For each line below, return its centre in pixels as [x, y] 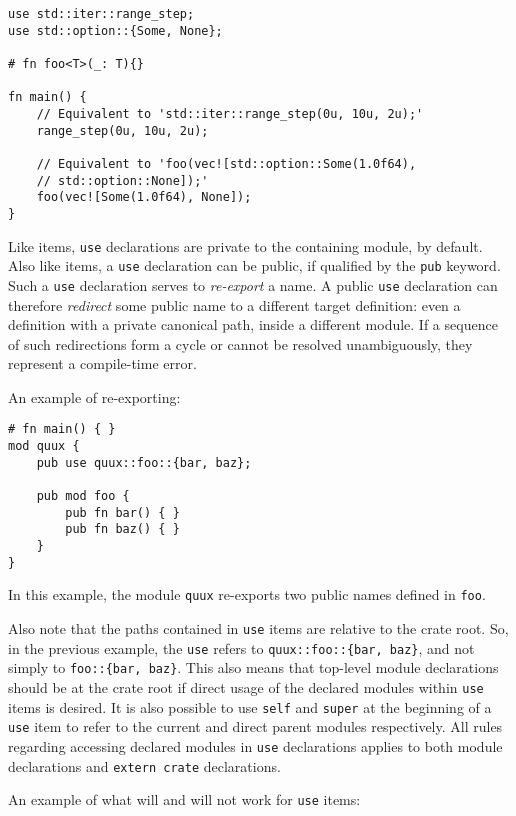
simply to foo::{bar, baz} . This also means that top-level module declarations [253, 667]
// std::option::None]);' [122, 180]
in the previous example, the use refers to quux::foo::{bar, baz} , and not [241, 647]
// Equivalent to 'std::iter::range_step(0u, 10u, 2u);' [230, 113]
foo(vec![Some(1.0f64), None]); [144, 197]
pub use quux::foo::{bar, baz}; [144, 462]
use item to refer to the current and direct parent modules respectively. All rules [255, 726]
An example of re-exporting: [94, 396]
